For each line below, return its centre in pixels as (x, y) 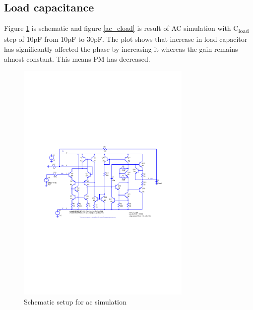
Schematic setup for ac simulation (75, 301)
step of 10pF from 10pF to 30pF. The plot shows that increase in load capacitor (126, 39)
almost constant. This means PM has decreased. (77, 58)
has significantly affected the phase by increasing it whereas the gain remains (121, 49)
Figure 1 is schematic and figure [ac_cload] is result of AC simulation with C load (126, 29)
